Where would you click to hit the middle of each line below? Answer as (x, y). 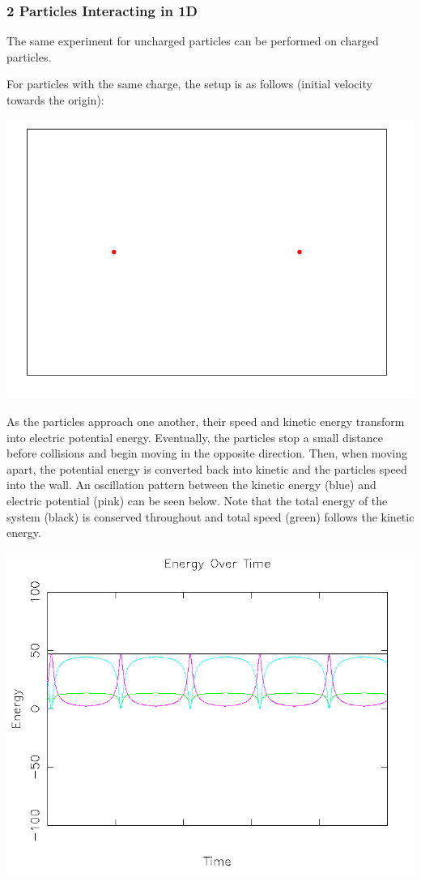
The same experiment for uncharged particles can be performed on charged (193, 41)
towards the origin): (55, 100)
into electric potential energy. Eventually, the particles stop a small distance (195, 437)
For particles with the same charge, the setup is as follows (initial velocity (189, 84)
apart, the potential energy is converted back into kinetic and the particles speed (207, 468)
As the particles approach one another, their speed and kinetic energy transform (206, 421)
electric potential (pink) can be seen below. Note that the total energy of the (197, 501)
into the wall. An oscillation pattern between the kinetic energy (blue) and (191, 485)
